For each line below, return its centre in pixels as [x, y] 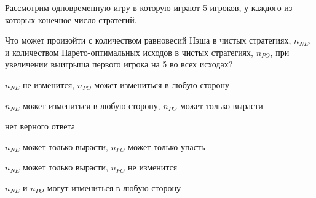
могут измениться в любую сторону [114, 187]
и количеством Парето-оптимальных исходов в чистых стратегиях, [129, 52]
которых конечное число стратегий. [71, 19]
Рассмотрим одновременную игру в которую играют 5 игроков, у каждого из [149, 7]
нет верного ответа [40, 126]
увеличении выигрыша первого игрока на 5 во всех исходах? [119, 64]
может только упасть [167, 146]
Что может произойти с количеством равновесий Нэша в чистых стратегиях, [148, 40]
